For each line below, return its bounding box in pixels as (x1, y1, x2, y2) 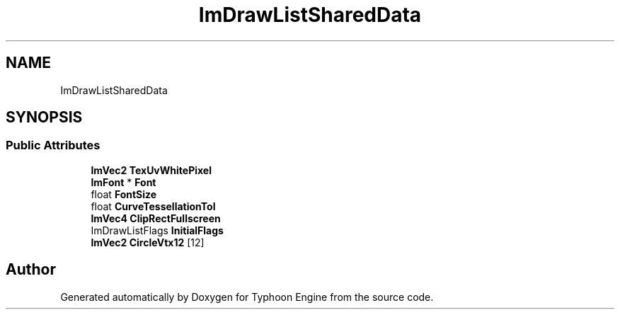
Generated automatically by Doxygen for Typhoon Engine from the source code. (60, 290, 434, 303)
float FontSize (91, 188, 157, 200)
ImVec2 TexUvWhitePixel (91, 164, 212, 176)
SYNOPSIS (6, 108, 83, 127)
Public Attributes (6, 138, 101, 153)
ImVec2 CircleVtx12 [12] (91, 236, 205, 248)
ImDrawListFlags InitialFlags (91, 224, 224, 236)
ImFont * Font (91, 176, 156, 188)
